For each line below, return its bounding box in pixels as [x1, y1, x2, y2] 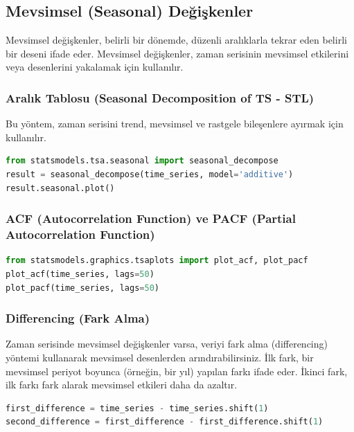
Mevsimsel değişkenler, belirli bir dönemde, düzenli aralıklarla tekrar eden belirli [6, 33, 347, 47]
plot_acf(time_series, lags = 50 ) [6, 269, 154, 279]
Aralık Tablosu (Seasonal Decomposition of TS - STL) [6, 89, 315, 106]
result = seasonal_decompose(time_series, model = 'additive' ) [6, 169, 294, 179]
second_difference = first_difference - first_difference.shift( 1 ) [6, 417, 324, 427]
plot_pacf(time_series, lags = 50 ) [6, 282, 159, 293]
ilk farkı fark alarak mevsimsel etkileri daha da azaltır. [6, 377, 238, 392]
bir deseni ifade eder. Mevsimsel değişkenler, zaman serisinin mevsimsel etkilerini [6, 46, 349, 60]
